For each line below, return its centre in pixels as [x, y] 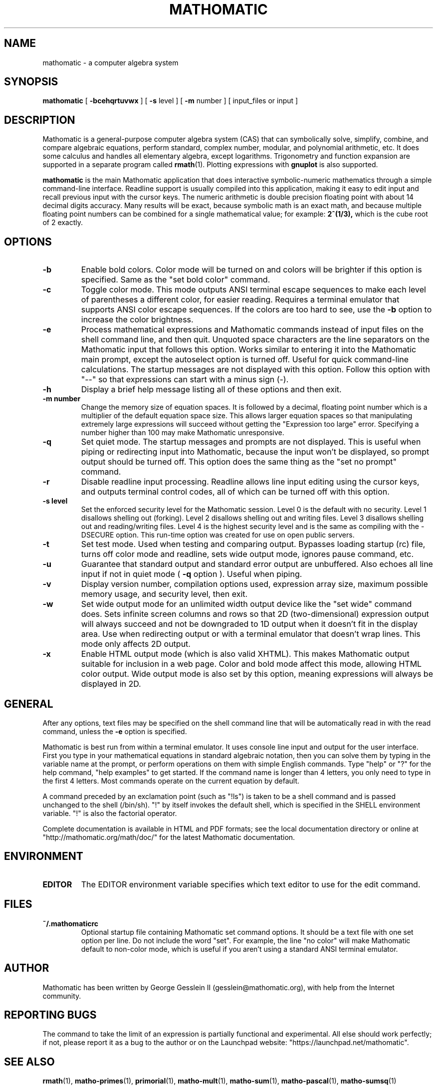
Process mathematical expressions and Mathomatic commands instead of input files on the [252, 330]
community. [62, 996]
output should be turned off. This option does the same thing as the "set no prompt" [239, 462]
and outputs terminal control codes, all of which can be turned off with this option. [235, 492]
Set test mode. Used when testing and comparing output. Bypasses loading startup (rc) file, [253, 544]
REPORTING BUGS [50, 1015]
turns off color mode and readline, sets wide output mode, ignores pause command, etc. [247, 554]
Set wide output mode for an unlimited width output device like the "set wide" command [246, 604]
